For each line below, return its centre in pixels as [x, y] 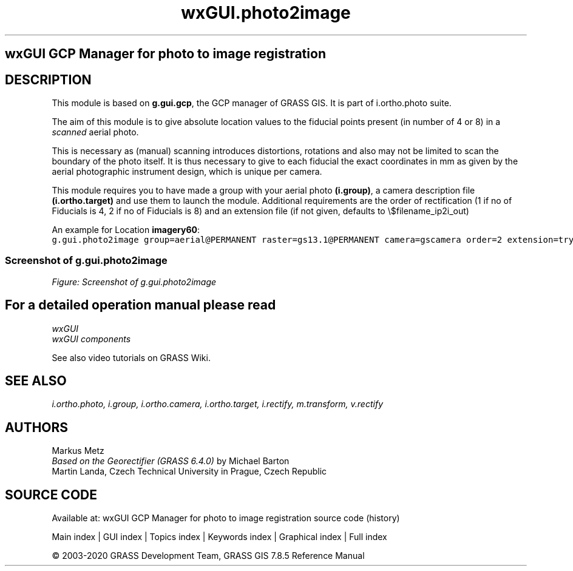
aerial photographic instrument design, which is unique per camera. [187, 172]
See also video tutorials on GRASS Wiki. [131, 357]
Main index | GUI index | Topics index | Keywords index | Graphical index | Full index [219, 537]
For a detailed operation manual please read [141, 305]
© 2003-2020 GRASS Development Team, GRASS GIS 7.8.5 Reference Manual [208, 556]
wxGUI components [91, 339]
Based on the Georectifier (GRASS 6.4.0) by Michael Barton [171, 461]
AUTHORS [37, 427]
